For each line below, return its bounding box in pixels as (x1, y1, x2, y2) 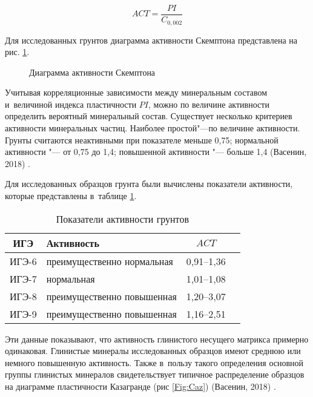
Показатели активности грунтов (56, 211, 189, 226)
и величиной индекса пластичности (5, 97, 137, 110)
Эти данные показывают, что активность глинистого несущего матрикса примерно (5, 332, 309, 345)
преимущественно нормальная (46, 254, 173, 268)
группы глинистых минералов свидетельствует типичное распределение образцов (5, 368, 305, 381)
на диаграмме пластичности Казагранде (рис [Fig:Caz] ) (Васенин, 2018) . (5, 380, 276, 393)
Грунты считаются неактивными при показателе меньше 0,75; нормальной (5, 133, 278, 146)
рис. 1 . (5, 45, 30, 58)
